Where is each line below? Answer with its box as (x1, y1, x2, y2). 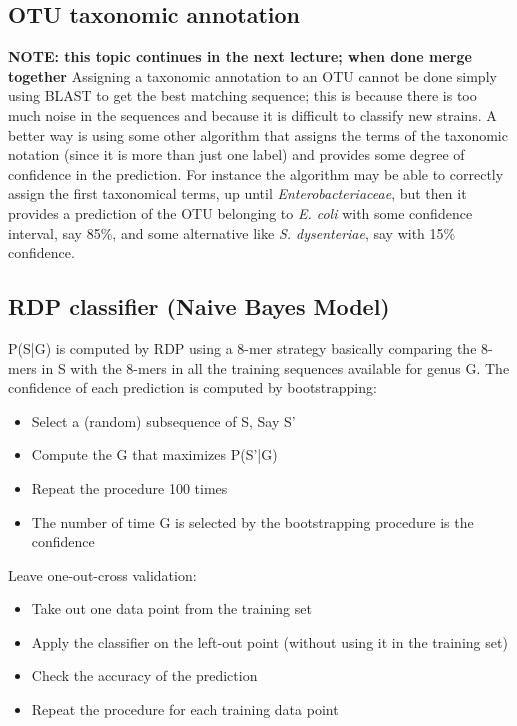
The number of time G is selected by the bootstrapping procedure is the (31, 511, 474, 532)
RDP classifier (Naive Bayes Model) (8, 291, 390, 322)
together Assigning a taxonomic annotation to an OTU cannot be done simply (8, 65, 497, 86)
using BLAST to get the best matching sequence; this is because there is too (8, 85, 477, 106)
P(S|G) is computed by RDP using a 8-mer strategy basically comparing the (8, 337, 477, 358)
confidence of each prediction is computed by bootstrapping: (8, 377, 377, 398)
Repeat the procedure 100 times (31, 477, 228, 498)
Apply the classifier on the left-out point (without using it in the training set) (31, 631, 508, 652)
